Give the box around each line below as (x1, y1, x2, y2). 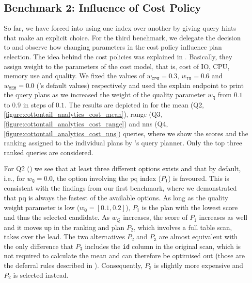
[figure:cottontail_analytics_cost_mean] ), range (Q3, (4, 109, 162, 119)
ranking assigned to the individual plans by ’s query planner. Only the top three (4, 138, 242, 148)
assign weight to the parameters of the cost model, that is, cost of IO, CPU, (4, 61, 230, 71)
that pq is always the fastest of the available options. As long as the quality (4, 193, 228, 203)
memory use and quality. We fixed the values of (4, 71, 145, 81)
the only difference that (4, 241, 74, 251)
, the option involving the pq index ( (52, 173, 161, 183)
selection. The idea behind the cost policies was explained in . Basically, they (4, 51, 233, 61)
